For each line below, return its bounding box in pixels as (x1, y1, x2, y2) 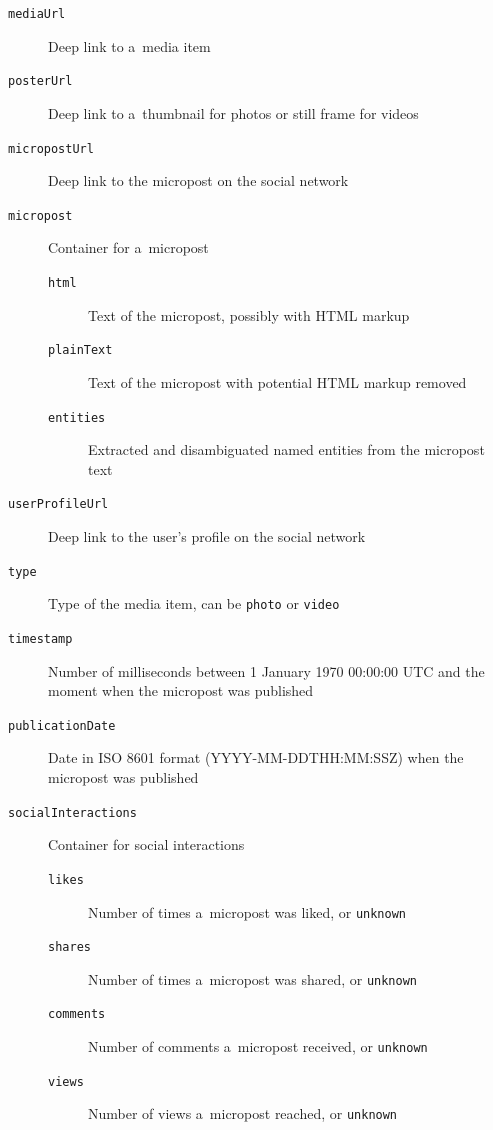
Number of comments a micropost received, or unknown (88, 1036, 428, 1057)
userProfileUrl (8, 497, 109, 512)
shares (48, 940, 91, 955)
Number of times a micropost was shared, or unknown (88, 968, 418, 989)
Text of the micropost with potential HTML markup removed (88, 371, 467, 392)
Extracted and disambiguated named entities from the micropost (88, 439, 485, 460)
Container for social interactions (48, 834, 245, 855)
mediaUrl (8, 7, 66, 21)
